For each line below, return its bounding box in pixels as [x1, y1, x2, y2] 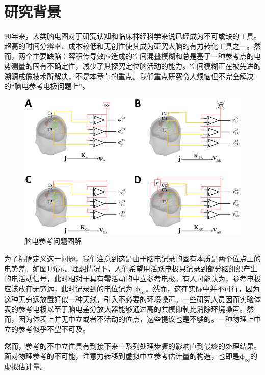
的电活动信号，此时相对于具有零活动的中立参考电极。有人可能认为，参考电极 [4, 273, 261, 284]
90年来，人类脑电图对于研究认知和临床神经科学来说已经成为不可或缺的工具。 [4, 31, 261, 41]
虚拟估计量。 [4, 361, 47, 372]
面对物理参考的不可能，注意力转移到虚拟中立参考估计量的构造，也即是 [4, 351, 240, 361]
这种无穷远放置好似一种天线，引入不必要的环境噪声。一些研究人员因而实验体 [4, 293, 261, 304]
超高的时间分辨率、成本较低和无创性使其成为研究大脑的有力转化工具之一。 [4, 40, 254, 51]
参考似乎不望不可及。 [18, 323, 90, 334]
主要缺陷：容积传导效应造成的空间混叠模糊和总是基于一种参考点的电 [32, 51, 261, 61]
